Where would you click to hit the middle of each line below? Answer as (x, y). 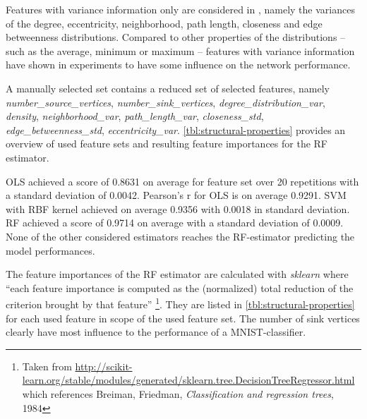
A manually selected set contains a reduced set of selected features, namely (168, 88)
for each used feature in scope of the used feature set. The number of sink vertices (183, 318)
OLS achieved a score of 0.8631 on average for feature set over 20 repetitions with (182, 181)
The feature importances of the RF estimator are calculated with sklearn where (177, 274)
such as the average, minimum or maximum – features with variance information (180, 50)
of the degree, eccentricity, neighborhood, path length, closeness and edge (164, 23)
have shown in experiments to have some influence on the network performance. (178, 65)
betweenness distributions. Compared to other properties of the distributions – (176, 37)
